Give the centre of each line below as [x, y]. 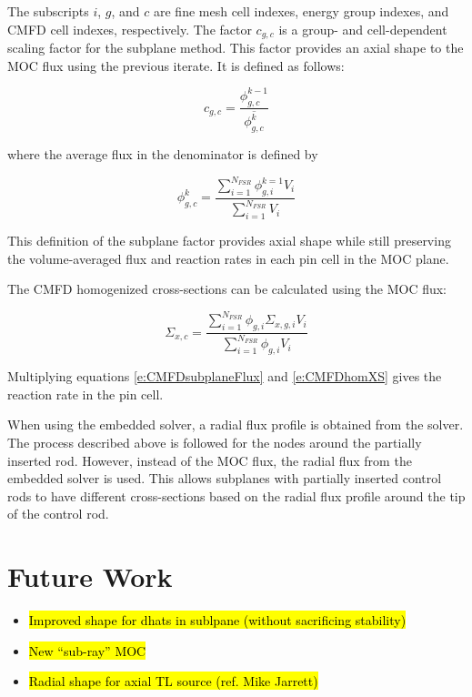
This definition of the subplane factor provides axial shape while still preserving [229, 240]
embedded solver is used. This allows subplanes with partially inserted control [225, 478]
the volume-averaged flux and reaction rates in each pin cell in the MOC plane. [228, 258]
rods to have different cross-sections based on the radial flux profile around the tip [236, 495]
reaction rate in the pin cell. [85, 394]
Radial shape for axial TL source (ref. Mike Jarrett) [173, 681]
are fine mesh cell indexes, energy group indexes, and [301, 11]
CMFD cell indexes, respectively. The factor [130, 29]
